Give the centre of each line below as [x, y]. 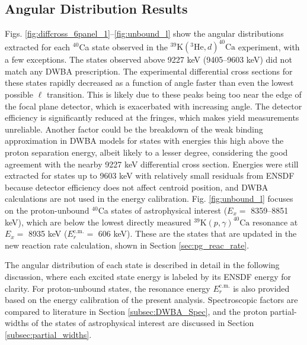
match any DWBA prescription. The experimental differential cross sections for [149, 71]
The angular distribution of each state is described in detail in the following [142, 265]
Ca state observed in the [123, 46]
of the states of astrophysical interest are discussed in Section [143, 323]
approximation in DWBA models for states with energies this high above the [144, 141]
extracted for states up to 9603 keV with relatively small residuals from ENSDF [150, 175]
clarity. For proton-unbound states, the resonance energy [108, 288]
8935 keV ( [48, 233]
